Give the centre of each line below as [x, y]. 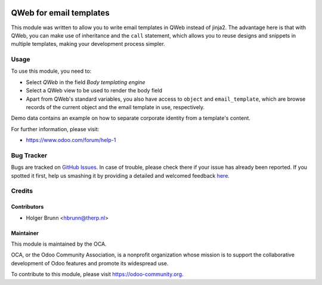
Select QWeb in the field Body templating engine [86, 82]
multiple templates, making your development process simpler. [88, 44]
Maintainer [25, 233]
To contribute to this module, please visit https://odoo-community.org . [97, 274]
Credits [22, 191]
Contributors [27, 207]
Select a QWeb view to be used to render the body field [94, 91]
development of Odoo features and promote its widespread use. [90, 263]
